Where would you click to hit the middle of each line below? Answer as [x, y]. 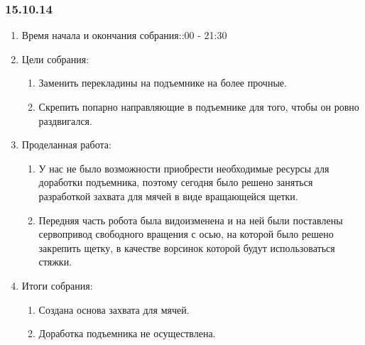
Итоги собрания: [57, 285]
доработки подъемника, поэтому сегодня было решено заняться [176, 182]
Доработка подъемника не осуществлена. [127, 333]
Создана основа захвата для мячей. [114, 309]
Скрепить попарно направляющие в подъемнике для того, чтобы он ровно [199, 106]
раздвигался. [65, 120]
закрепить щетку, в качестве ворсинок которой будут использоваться [187, 247]
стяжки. [55, 262]
